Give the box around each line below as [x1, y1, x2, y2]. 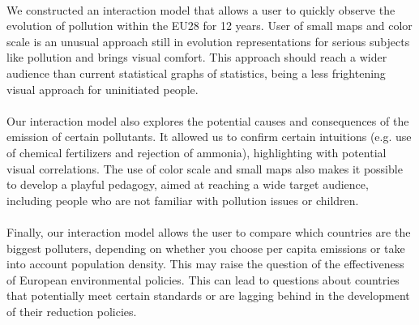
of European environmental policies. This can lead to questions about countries [6, 271, 400, 288]
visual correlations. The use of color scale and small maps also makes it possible [6, 160, 403, 177]
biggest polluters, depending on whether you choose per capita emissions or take [6, 239, 405, 256]
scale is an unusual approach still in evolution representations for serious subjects [6, 32, 410, 49]
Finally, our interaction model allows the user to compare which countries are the [6, 223, 411, 240]
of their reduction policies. [6, 302, 137, 319]
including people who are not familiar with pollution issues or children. [6, 191, 359, 208]
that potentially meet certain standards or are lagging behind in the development [6, 287, 410, 304]
